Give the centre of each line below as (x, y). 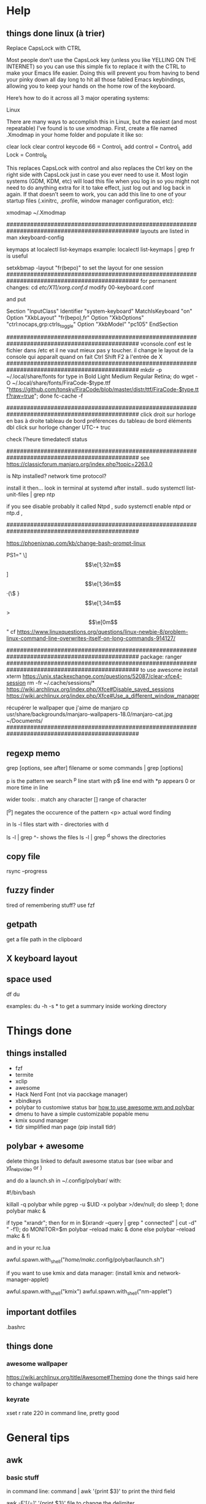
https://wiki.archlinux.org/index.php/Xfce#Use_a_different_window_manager (103, 696)
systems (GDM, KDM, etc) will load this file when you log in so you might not (103, 181)
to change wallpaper (32, 1384)
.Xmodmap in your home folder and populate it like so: (75, 135)
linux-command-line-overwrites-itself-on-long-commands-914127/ (91, 638)
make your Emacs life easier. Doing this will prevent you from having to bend (103, 73)
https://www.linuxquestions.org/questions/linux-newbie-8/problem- (102, 632)
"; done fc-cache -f (59, 396)
